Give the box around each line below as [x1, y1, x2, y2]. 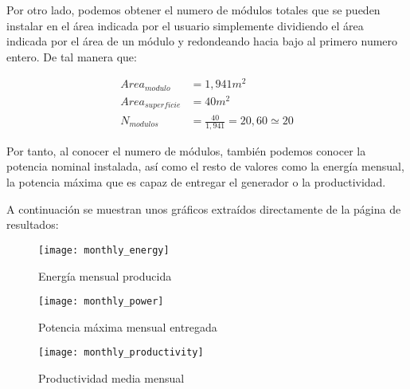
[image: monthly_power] [38, 296, 164, 308]
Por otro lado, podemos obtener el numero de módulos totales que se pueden [6, 2, 381, 18]
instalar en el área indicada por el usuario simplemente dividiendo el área [6, 17, 364, 33]
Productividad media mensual [38, 370, 185, 386]
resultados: [6, 216, 59, 233]
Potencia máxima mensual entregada [38, 318, 217, 335]
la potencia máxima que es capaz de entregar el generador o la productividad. [6, 174, 386, 191]
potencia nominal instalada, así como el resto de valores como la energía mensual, [6, 158, 404, 175]
